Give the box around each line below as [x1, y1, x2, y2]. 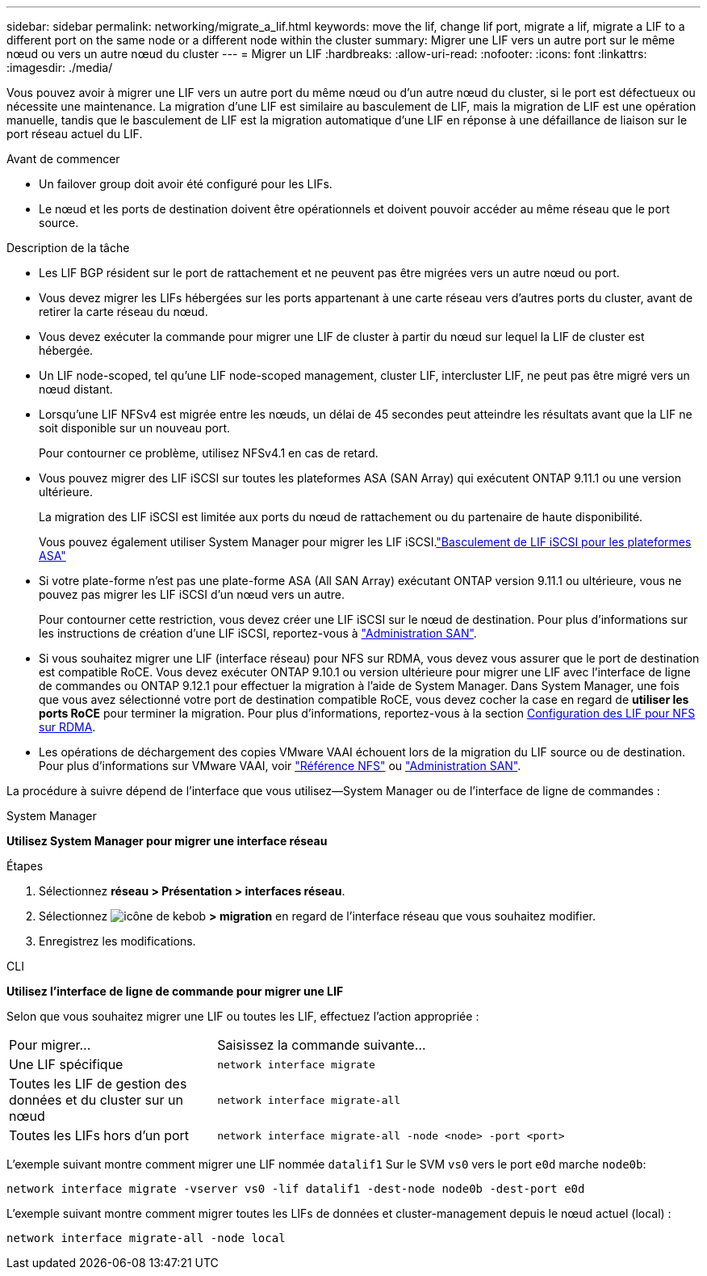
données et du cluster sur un [9, 1092, 183, 1108]
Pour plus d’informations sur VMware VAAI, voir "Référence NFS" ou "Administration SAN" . [39, 759, 521, 773]
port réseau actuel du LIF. [6, 127, 143, 141]
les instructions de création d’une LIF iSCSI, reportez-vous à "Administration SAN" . [39, 626, 477, 640]
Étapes [6, 859, 44, 873]
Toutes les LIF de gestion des [9, 1076, 187, 1092]
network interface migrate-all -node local [6, 1232, 286, 1244]
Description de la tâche [6, 241, 130, 255]
